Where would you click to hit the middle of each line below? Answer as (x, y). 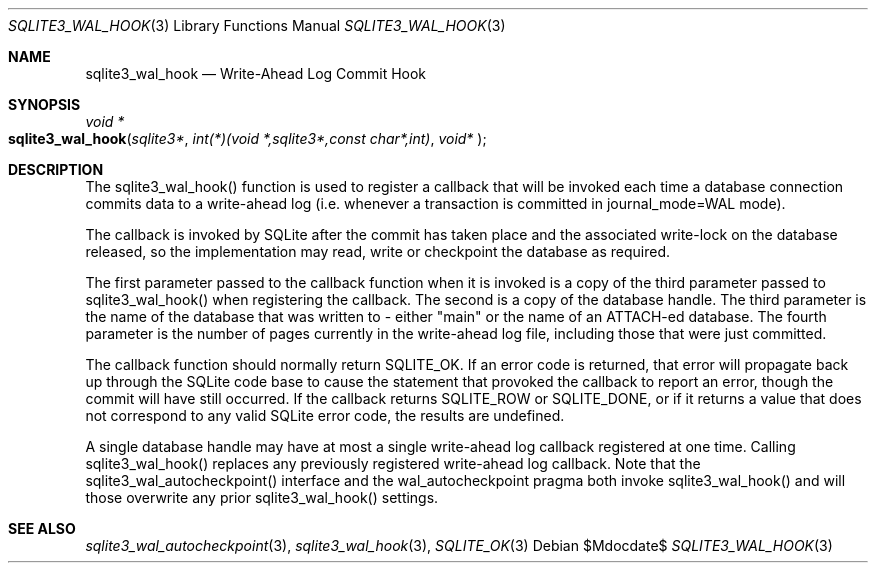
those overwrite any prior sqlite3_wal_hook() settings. (262, 497)
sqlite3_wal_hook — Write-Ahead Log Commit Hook (256, 73)
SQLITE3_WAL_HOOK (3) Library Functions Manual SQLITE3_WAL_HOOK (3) (257, 25)
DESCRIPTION (56, 169)
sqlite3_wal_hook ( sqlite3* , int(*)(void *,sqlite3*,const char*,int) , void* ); (247, 138)
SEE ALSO (42, 528)
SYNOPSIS (44, 104)
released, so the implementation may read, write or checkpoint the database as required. (378, 251)
